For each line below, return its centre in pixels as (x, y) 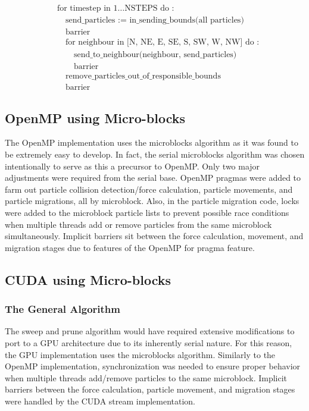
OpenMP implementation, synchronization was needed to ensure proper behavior (153, 366)
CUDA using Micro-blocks (88, 279)
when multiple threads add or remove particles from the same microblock (138, 224)
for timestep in (84, 9)
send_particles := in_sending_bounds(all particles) (154, 21)
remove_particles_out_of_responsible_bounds (143, 76)
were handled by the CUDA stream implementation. (100, 401)
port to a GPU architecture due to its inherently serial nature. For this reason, (149, 342)
